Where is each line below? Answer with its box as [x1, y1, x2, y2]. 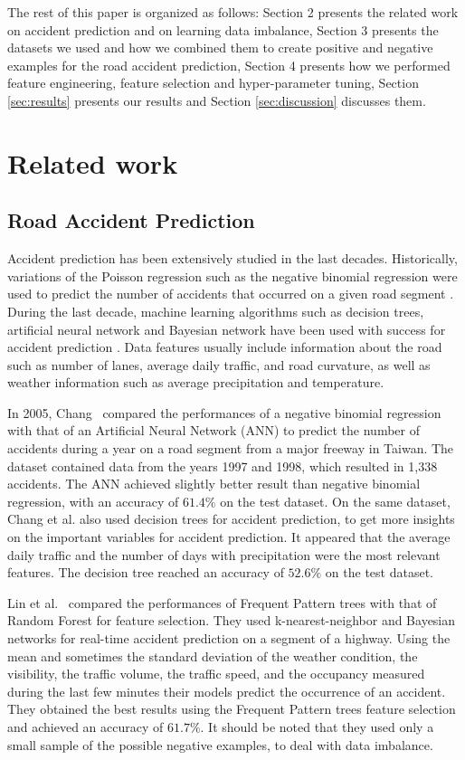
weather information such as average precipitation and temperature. [7, 373, 384, 392]
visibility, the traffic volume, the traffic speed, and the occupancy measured [7, 664, 425, 683]
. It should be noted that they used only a [200, 717, 434, 736]
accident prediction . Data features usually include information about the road [7, 337, 442, 356]
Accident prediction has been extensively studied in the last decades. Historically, [7, 249, 458, 268]
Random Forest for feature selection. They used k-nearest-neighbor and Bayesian [7, 611, 456, 630]
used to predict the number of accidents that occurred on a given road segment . [7, 284, 454, 303]
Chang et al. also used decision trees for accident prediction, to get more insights [7, 509, 455, 528]
